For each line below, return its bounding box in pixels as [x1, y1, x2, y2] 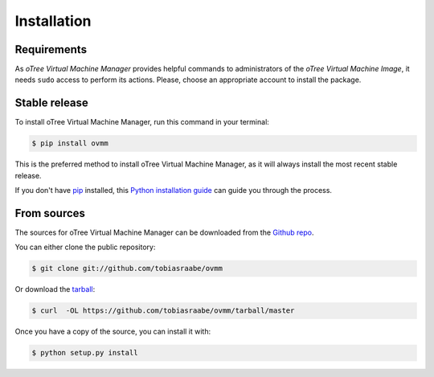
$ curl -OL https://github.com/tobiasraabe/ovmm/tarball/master [31, 306, 295, 315]
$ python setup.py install [31, 348, 138, 358]
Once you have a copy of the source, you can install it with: [14, 326, 211, 337]
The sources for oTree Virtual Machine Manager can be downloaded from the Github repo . [14, 227, 314, 237]
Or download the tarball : [14, 285, 96, 294]
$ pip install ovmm [31, 139, 108, 148]
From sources [14, 206, 86, 220]
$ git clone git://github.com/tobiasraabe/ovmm [31, 264, 223, 273]
